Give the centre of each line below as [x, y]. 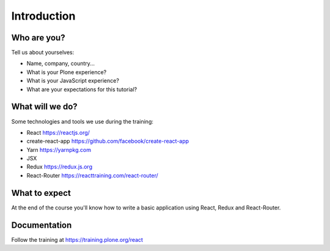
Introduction [43, 16]
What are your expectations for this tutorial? [82, 89]
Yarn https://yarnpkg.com [59, 149]
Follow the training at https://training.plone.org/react [77, 239]
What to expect [41, 193]
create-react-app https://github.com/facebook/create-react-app [108, 141]
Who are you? [38, 38]
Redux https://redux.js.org [60, 167]
